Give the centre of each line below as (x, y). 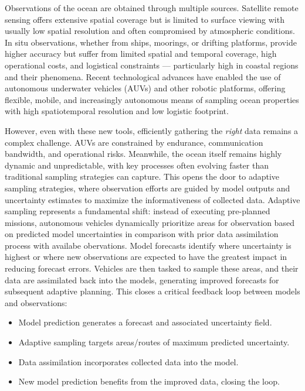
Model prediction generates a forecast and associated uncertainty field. (145, 322)
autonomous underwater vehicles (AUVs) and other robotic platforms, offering (145, 88)
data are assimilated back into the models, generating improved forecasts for (142, 279)
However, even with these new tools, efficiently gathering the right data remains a (152, 130)
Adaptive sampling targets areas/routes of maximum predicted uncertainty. (154, 342)
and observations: (36, 302)
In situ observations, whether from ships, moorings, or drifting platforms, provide (151, 42)
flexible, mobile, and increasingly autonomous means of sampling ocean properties (152, 99)
